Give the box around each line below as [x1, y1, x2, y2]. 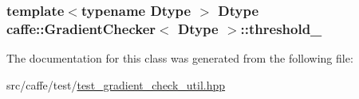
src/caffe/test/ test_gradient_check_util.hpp [6, 76, 226, 93]
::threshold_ [240, 18, 322, 38]
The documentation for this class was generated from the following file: [6, 50, 353, 67]
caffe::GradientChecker [6, 18, 156, 38]
